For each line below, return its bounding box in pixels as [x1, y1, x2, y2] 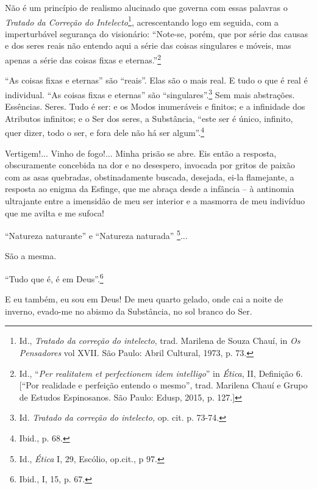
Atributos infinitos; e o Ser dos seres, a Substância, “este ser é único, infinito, [5, 112, 293, 124]
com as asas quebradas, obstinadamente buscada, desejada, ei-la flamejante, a [5, 170, 294, 183]
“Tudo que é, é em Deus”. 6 [5, 270, 104, 285]
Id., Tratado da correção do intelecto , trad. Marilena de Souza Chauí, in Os [19, 334, 301, 347]
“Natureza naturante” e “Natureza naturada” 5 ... [5, 227, 188, 241]
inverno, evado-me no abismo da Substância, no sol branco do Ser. [5, 304, 252, 317]
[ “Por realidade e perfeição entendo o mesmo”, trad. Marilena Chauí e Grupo [19, 379, 308, 391]
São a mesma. [5, 249, 57, 262]
